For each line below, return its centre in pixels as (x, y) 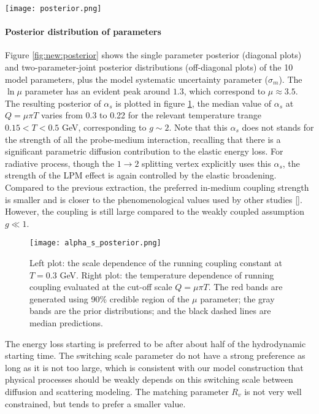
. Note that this (198, 127)
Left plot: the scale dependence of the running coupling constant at (156, 263)
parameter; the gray (237, 298)
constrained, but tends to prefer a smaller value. (95, 403)
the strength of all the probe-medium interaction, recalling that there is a (143, 139)
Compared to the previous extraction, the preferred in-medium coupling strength (157, 187)
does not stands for (278, 127)
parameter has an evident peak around (98, 91)
